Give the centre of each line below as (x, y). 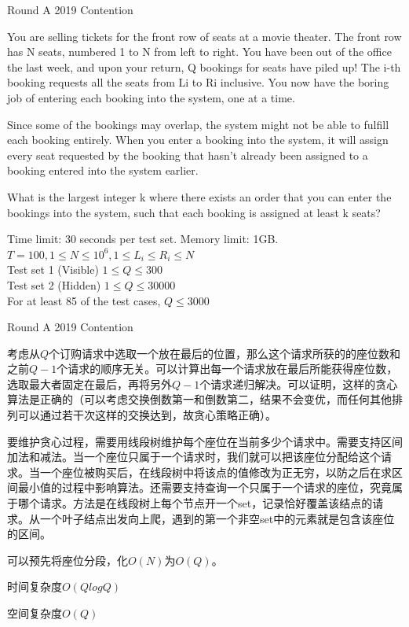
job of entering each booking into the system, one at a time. (151, 97)
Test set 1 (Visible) (53, 269)
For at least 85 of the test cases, (84, 300)
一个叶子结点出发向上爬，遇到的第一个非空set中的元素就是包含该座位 (217, 518)
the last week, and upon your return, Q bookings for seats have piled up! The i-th (204, 66)
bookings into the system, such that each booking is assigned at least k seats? (194, 212)
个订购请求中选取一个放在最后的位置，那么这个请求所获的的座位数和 (225, 353)
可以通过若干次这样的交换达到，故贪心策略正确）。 (147, 415)
